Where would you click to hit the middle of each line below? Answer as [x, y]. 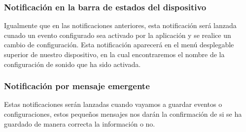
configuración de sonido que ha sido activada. [72, 64]
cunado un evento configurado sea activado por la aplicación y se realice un [118, 35]
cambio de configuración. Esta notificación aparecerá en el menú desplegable [119, 45]
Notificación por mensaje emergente [77, 86]
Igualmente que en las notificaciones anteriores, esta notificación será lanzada [120, 25]
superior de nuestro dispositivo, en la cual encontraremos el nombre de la [114, 54]
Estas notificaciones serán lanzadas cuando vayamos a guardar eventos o [113, 104]
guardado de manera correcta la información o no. [80, 123]
